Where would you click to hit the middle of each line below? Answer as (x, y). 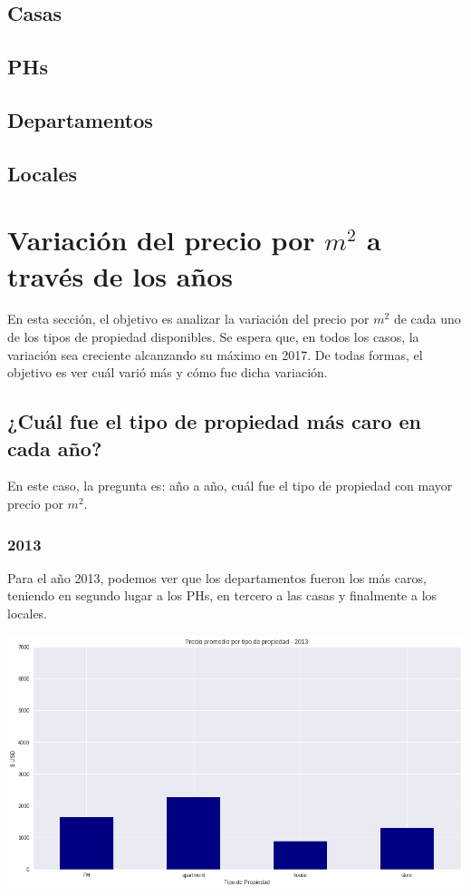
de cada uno (427, 319)
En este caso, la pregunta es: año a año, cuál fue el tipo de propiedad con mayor (230, 486)
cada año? (55, 448)
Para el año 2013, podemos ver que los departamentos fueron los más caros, (217, 577)
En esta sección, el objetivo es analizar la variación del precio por (188, 319)
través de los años (120, 275)
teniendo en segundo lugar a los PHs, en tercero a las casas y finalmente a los (222, 595)
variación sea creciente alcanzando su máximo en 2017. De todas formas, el (215, 354)
